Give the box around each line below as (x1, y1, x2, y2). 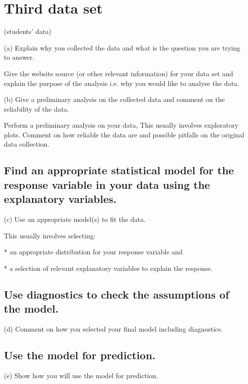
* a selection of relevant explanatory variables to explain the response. (4, 263, 213, 273)
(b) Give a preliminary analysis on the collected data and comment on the (4, 94, 225, 104)
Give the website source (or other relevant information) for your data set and (4, 68, 233, 78)
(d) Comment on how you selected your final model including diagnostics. (4, 324, 223, 334)
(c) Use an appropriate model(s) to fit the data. (4, 214, 146, 224)
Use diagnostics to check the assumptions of (4, 286, 229, 301)
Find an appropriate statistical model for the (4, 163, 234, 178)
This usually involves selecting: (4, 230, 96, 240)
